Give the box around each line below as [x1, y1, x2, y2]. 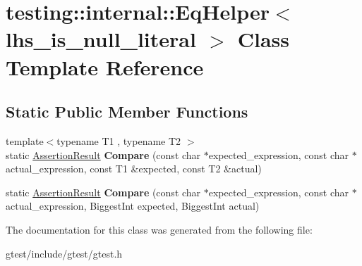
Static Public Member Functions [6, 101, 248, 122]
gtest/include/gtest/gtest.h [6, 246, 123, 260]
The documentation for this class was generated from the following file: [6, 222, 313, 236]
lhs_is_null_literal [6, 25, 196, 53]
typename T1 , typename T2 [56, 133, 181, 148]
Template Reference [6, 52, 204, 81]
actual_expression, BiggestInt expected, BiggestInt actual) [6, 198, 260, 213]
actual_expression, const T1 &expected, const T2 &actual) [6, 161, 262, 176]
